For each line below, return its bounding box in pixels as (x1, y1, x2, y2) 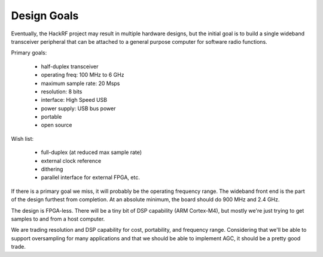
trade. (11, 243, 26, 250)
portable (41, 113, 62, 120)
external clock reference (41, 157, 102, 164)
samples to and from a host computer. (11, 215, 105, 222)
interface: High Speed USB (41, 96, 108, 104)
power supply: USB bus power (41, 105, 116, 112)
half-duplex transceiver (41, 63, 99, 70)
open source (41, 122, 72, 129)
